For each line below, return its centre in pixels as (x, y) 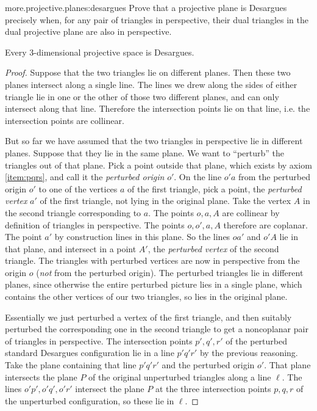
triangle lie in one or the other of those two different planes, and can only (142, 96)
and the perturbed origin (208, 365)
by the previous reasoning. (249, 353)
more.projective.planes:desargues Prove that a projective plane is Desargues (146, 7)
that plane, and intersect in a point (71, 248)
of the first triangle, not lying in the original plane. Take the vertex (166, 201)
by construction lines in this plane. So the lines (142, 237)
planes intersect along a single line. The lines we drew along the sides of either (151, 84)
